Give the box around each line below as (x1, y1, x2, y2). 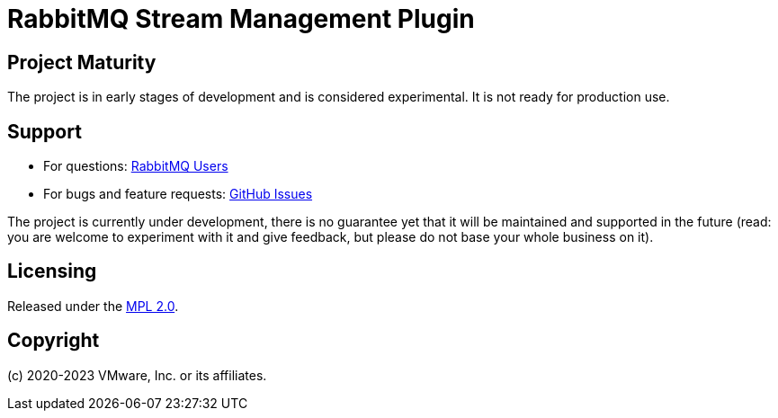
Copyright (7, 329, 100, 352)
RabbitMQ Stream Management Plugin (7, 4, 475, 34)
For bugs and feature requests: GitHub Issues (43, 186, 313, 202)
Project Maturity (7, 50, 156, 74)
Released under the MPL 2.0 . (7, 298, 179, 314)
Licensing (7, 260, 97, 283)
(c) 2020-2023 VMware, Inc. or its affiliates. (7, 367, 267, 383)
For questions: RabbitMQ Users (43, 158, 228, 174)
